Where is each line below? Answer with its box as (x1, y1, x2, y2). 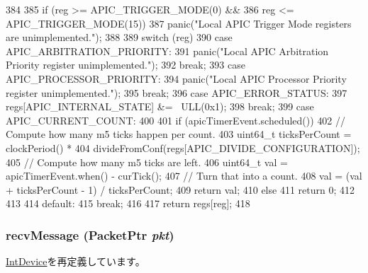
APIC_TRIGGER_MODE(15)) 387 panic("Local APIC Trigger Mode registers (6, 16, 352, 30)
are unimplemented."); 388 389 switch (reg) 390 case (6, 30, 233, 45)
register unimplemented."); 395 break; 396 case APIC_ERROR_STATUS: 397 (6, 85, 347, 100)
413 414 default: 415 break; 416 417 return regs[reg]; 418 (6, 196, 250, 211)
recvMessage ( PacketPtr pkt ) (6, 226, 174, 243)
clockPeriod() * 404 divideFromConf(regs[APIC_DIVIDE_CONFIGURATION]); (6, 140, 360, 155)
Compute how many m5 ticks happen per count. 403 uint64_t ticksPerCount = (6, 127, 352, 141)
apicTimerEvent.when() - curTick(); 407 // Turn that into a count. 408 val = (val (6, 168, 362, 183)
